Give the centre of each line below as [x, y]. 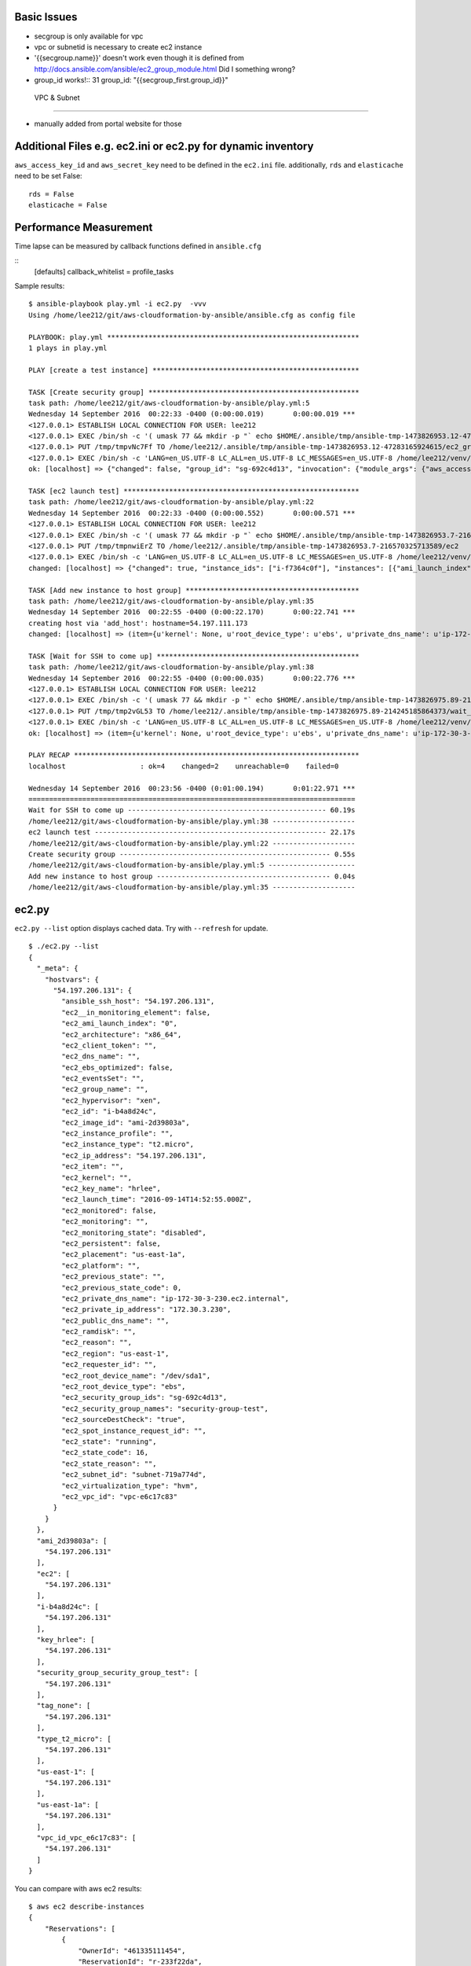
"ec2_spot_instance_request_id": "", [134, 1430]
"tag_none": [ [64, 1706]
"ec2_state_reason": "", [109, 1463]
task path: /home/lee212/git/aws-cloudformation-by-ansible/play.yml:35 [171, 601]
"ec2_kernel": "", [97, 1177]
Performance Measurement [84, 227]
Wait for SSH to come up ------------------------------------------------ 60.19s [192, 810]
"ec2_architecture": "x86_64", [122, 1035]
